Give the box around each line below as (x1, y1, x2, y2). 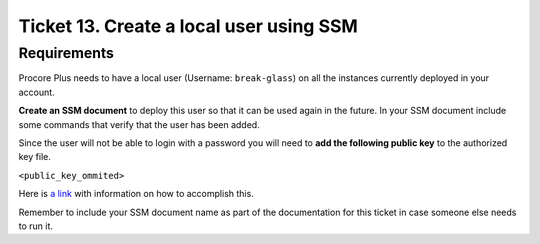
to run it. (18, 220, 54, 232)
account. (18, 86, 55, 98)
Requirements (18, 44, 115, 62)
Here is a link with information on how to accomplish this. (18, 188, 254, 200)
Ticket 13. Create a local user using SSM (18, 15, 359, 37)
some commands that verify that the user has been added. (18, 118, 260, 130)
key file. (18, 151, 52, 163)
